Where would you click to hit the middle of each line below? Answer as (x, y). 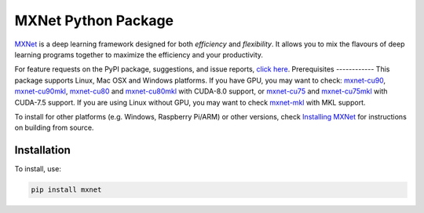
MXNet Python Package (94, 20)
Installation (42, 151)
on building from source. (54, 128)
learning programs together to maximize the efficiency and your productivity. (139, 54)
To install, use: (38, 169)
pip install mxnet (66, 190)
